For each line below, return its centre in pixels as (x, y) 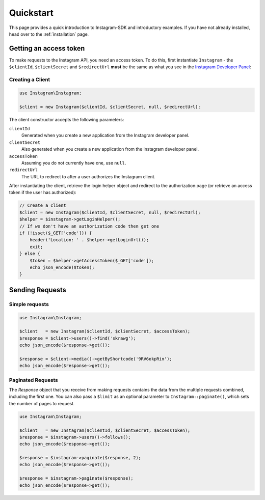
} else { (30, 254)
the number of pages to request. (42, 403)
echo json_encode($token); (62, 267)
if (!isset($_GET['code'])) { (56, 233)
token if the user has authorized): (43, 193)
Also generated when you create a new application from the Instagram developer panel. (110, 149)
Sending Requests (38, 290)
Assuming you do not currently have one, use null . (74, 163)
